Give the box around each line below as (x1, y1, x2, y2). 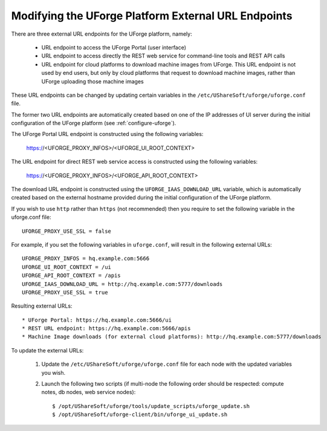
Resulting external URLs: (11, 302, 73, 309)
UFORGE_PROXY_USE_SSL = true (22, 289, 108, 296)
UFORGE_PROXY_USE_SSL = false (22, 227, 112, 235)
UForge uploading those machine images (41, 77, 144, 85)
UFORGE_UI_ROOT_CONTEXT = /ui (22, 264, 112, 270)
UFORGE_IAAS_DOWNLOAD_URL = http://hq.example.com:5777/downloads (22, 280, 223, 287)
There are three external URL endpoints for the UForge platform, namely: (11, 30, 193, 37)
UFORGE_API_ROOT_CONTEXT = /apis (22, 272, 121, 279)
